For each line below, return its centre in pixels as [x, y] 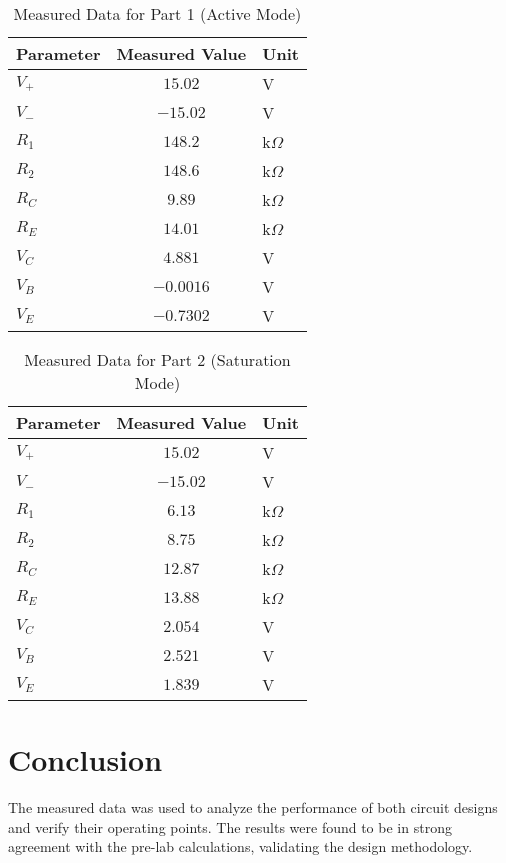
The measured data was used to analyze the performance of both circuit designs [253, 807]
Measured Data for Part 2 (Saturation [157, 359]
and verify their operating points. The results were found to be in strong [230, 826]
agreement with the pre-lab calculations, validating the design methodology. [240, 846]
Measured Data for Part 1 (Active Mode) [157, 13]
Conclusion [85, 759]
